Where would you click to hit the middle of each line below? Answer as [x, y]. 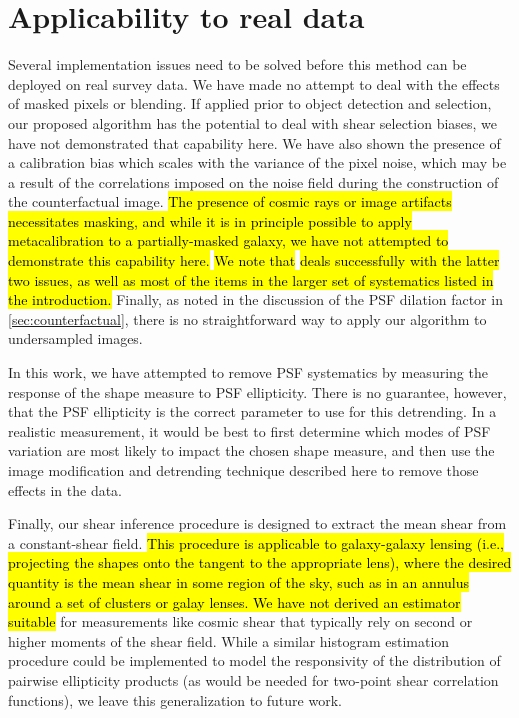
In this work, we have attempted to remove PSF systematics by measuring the [248, 372]
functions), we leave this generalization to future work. [175, 699]
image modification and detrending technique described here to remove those [243, 470]
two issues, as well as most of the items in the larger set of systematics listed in [251, 279]
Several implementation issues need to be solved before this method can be [237, 64]
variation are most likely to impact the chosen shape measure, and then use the [251, 450]
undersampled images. [75, 338]
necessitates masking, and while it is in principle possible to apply [210, 220]
